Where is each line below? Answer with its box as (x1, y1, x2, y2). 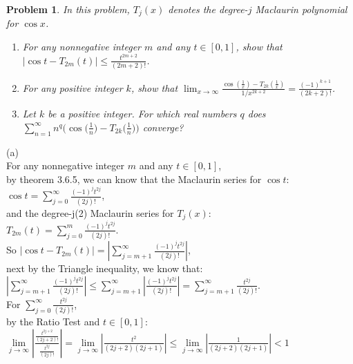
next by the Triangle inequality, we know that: (6, 261, 203, 276)
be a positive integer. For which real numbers (48, 106, 237, 121)
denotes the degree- (168, 2, 248, 16)
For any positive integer (22, 80, 123, 95)
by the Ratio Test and (6, 314, 100, 329)
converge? (142, 119, 184, 134)
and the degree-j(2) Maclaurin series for (6, 205, 174, 220)
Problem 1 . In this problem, (6, 2, 130, 16)
